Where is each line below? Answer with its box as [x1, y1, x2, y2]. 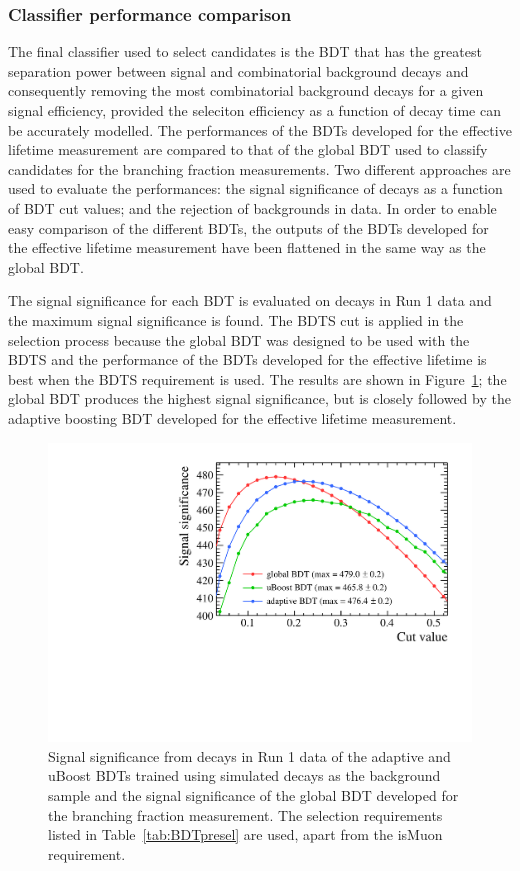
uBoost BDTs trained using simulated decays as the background [48, 765, 441, 786]
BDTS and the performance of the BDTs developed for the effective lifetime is [8, 349, 487, 370]
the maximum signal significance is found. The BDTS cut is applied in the [8, 309, 464, 330]
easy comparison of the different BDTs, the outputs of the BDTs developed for [8, 217, 489, 238]
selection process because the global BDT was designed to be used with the [8, 329, 470, 350]
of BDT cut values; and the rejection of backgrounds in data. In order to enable [8, 197, 497, 218]
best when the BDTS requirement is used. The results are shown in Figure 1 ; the [8, 368, 507, 389]
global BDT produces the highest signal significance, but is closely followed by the [8, 388, 511, 409]
